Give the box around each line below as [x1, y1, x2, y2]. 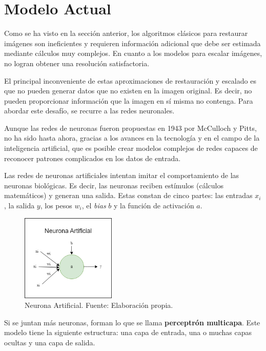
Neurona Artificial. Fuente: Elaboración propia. [25, 300, 173, 310]
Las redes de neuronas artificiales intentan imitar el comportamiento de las [4, 170, 239, 181]
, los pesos [40, 200, 72, 211]
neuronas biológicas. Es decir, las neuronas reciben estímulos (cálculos [4, 180, 223, 190]
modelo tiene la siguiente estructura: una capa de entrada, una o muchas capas [4, 327, 252, 338]
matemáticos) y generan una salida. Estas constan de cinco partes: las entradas [4, 190, 253, 201]
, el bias [81, 200, 106, 211]
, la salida [4, 200, 35, 211]
